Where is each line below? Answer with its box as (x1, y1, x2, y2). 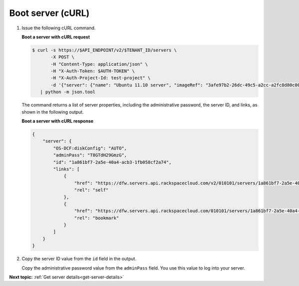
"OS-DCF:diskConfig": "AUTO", (53, 145, 127, 151)
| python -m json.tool (40, 89, 96, 95)
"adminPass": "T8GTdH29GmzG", (53, 152, 127, 158)
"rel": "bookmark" (74, 215, 119, 221)
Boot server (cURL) (9, 7, 90, 18)
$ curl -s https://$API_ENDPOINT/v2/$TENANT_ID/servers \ (32, 47, 177, 53)
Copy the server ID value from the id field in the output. (21, 256, 137, 262)
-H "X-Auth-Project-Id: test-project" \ (50, 75, 150, 81)
